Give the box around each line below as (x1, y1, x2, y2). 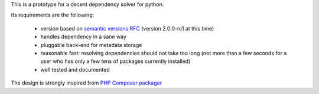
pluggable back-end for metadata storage (40, 41, 142, 48)
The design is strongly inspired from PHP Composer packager (11, 79, 162, 86)
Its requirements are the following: (11, 12, 95, 19)
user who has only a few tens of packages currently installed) (40, 58, 191, 65)
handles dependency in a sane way (40, 33, 127, 41)
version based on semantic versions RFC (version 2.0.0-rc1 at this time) (40, 25, 214, 32)
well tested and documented (40, 66, 110, 73)
